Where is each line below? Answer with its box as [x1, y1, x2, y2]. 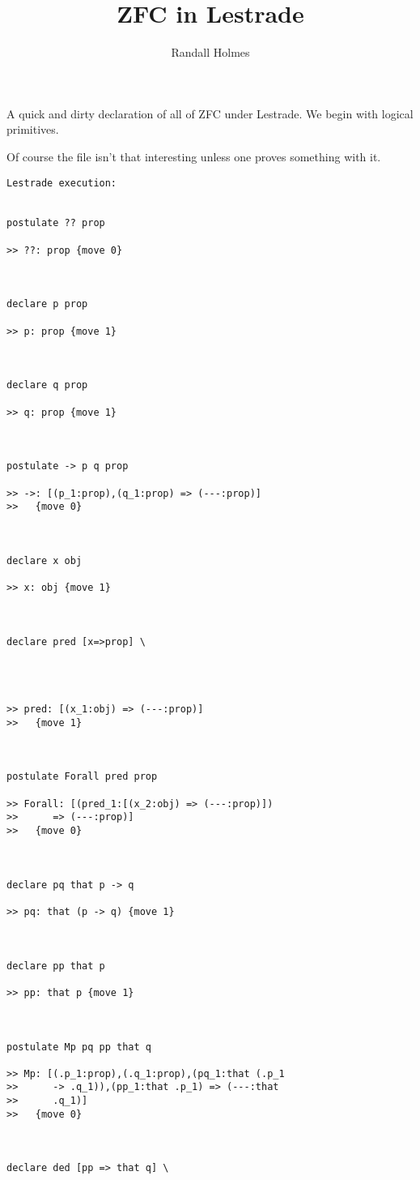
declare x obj [6, 554, 83, 566]
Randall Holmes [171, 44, 250, 61]
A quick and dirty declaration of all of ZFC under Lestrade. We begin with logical [6, 105, 414, 122]
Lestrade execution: [6, 177, 117, 189]
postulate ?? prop [6, 217, 105, 229]
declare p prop [6, 298, 88, 310]
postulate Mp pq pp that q [6, 1041, 151, 1053]
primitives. [6, 121, 59, 138]
